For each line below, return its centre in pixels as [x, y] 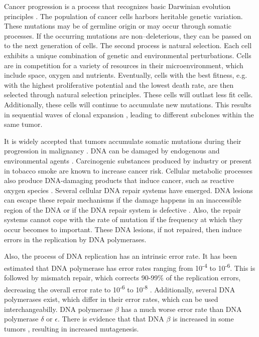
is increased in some [203, 319]
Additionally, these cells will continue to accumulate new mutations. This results [128, 104]
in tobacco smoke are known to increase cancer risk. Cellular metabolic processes [128, 170]
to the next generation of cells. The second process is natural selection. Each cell [128, 45]
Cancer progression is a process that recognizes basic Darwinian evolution [117, 6]
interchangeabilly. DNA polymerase [58, 309]
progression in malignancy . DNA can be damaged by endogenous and [112, 151]
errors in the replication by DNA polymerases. [75, 239]
